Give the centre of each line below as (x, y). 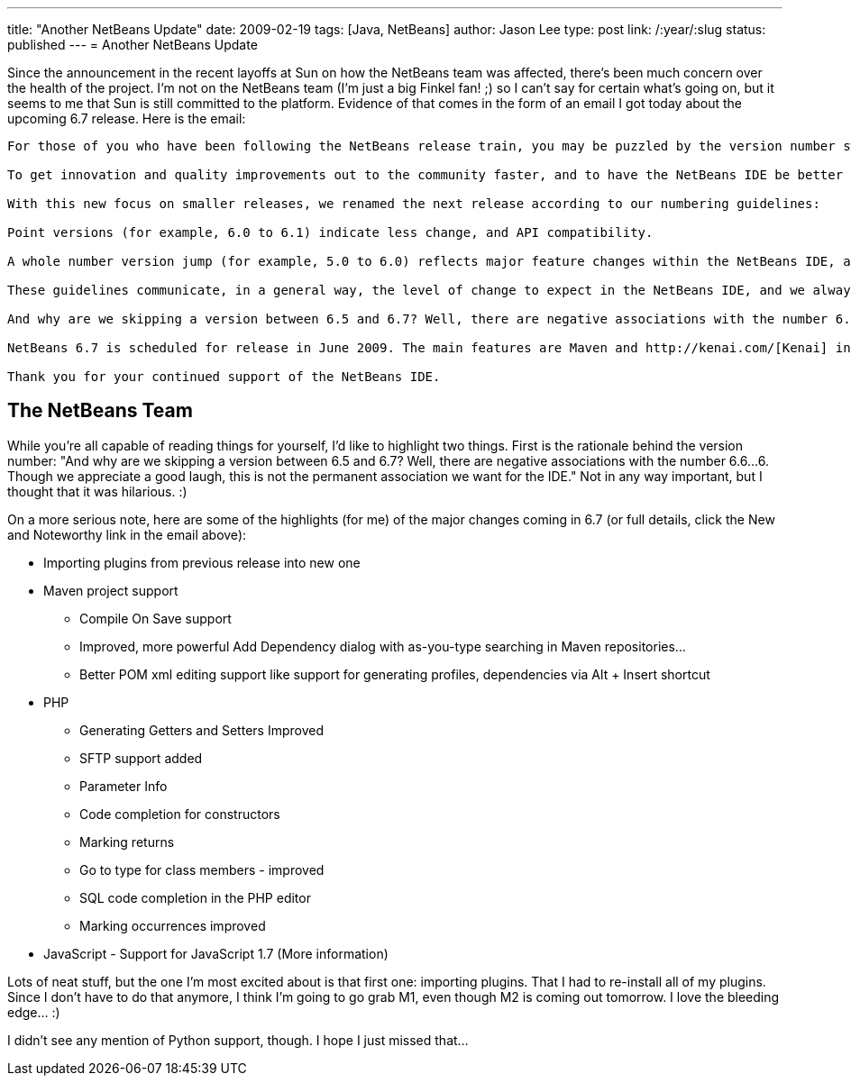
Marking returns (127, 842)
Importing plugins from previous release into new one (202, 562)
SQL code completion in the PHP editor (195, 897)
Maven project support (111, 590)
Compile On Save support (156, 618)
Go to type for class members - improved (202, 869)
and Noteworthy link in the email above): (127, 534)
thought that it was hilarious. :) (97, 491)
